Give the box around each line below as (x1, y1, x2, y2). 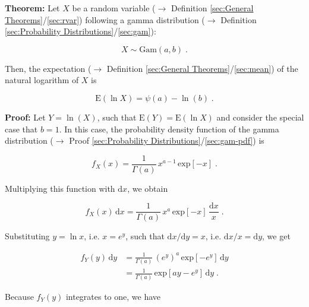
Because (5, 290, 34, 302)
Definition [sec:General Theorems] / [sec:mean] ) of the (106, 62, 298, 74)
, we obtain (127, 182, 168, 194)
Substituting (5, 230, 50, 242)
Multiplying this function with (5, 182, 115, 194)
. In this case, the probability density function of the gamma (59, 122, 279, 135)
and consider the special (216, 110, 304, 123)
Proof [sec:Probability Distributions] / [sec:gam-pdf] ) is (69, 134, 264, 147)
